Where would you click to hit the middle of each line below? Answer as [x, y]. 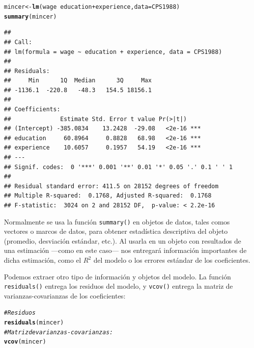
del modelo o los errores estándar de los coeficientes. [172, 260]
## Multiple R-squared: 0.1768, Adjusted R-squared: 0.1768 [108, 196]
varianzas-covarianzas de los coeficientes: [65, 295]
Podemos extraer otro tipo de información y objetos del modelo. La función [117, 276]
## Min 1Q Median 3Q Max [78, 81]
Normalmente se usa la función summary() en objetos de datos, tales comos [117, 221]
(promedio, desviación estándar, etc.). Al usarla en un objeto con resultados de [123, 240]
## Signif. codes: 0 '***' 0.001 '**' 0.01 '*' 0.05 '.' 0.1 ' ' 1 [118, 167]
